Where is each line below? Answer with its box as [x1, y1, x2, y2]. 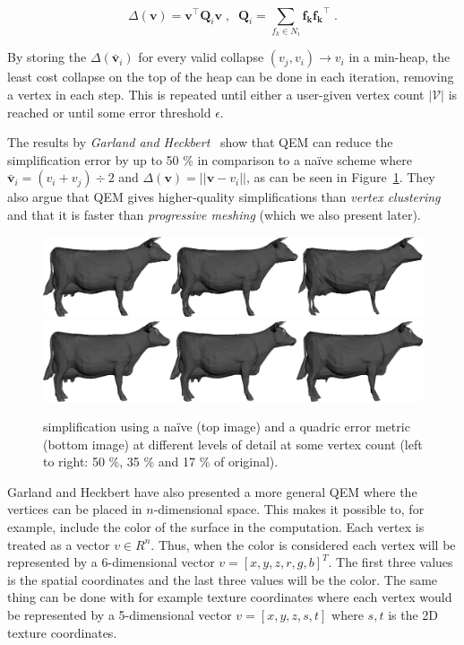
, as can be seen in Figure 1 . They [246, 168, 435, 187]
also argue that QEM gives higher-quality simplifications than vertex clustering [7, 187, 441, 206]
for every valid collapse [138, 48, 264, 66]
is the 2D [388, 606, 439, 624]
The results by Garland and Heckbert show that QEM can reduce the [7, 133, 393, 152]
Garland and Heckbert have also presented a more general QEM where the [7, 482, 417, 501]
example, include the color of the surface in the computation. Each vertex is [7, 518, 425, 536]
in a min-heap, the [348, 48, 451, 66]
